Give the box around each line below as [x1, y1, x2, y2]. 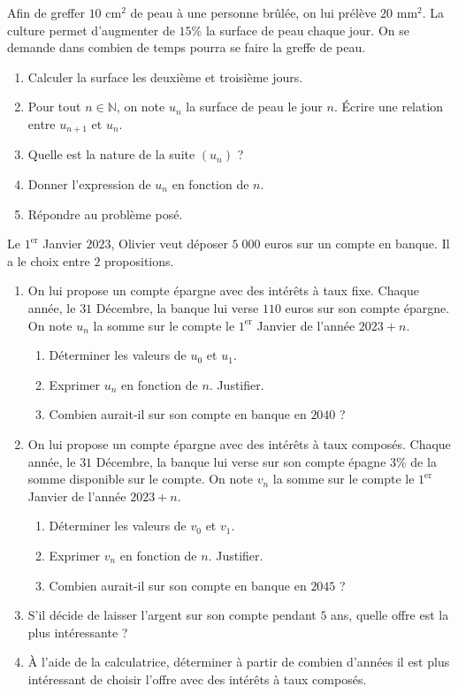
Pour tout [27, 97, 81, 116]
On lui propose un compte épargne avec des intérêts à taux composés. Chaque [27, 434, 451, 453]
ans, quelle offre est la [331, 606, 449, 624]
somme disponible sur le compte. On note [27, 469, 253, 488]
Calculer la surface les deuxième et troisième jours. [27, 67, 303, 86]
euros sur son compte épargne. [285, 298, 450, 316]
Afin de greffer [7, 4, 85, 21]
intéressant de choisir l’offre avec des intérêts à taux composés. [27, 669, 367, 688]
